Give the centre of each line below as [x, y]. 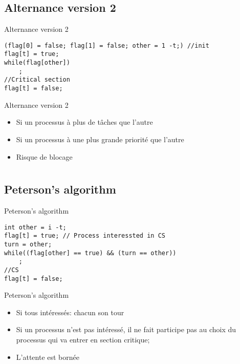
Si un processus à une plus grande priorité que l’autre [100, 139]
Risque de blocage [44, 156]
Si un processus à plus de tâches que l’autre [84, 122]
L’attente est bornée [48, 357]
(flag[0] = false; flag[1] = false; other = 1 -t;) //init [107, 45]
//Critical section [37, 80]
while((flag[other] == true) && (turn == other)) [90, 253]
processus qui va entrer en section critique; [83, 340]
